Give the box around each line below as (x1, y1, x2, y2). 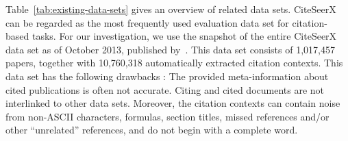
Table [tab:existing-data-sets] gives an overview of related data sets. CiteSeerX (5, 2, 336, 16)
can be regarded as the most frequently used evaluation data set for (5, 15, 289, 29)
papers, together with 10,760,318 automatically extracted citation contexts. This (5, 55, 343, 70)
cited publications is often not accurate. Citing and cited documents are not (5, 82, 325, 97)
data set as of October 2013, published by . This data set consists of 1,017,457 (5, 42, 335, 56)
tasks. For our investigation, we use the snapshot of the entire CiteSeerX (32, 29, 337, 43)
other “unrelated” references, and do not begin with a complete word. (5, 123, 298, 137)
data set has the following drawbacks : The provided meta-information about (5, 68, 329, 83)
